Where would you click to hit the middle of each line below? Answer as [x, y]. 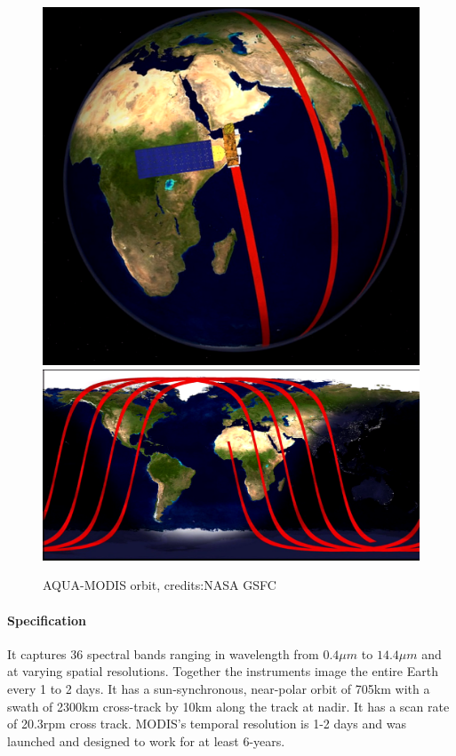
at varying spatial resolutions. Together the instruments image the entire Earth [223, 671]
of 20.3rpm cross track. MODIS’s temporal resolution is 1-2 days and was [207, 724]
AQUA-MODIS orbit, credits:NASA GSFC [160, 585]
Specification [47, 620]
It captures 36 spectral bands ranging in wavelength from [163, 653]
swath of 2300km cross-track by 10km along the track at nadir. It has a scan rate [228, 706]
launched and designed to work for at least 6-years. [146, 740]
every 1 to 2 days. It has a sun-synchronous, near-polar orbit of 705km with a [219, 688]
